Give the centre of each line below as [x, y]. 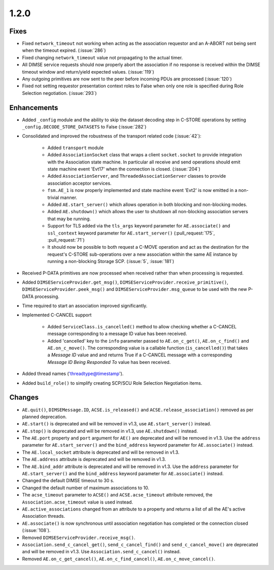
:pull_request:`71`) [66, 240]
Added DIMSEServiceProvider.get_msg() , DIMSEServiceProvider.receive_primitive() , [125, 282]
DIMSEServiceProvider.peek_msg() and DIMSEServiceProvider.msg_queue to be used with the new [134, 289]
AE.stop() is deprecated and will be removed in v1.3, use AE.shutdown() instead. [110, 431]
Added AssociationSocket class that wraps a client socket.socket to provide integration [145, 155]
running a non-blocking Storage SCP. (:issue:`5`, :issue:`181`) [111, 261]
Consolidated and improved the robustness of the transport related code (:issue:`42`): [112, 136]
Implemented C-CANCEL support [57, 315]
